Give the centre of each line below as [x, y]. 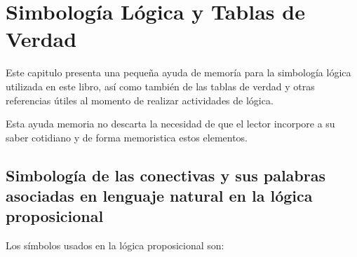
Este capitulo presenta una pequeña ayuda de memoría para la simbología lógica [178, 72]
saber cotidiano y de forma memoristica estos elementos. [127, 137]
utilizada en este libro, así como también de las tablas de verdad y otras [160, 86]
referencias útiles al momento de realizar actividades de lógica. [140, 100]
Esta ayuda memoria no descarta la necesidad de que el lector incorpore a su [170, 124]
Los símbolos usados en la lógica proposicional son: [115, 245]
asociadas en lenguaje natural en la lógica [159, 196]
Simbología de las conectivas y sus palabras [166, 175]
